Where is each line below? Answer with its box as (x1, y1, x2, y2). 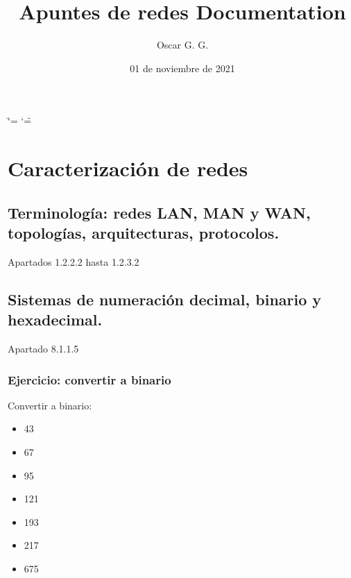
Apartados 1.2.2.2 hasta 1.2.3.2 (8, 254, 139, 269)
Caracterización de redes (8, 154, 248, 182)
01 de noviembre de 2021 (130, 60, 235, 75)
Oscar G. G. (156, 37, 209, 52)
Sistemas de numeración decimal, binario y (8, 288, 322, 309)
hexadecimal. (8, 309, 103, 330)
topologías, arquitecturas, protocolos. (8, 222, 280, 244)
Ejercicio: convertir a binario (8, 371, 171, 388)
